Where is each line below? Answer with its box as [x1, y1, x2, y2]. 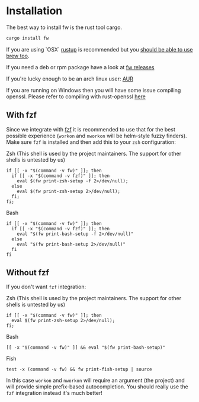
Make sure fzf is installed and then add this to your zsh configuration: [6, 138, 176, 146]
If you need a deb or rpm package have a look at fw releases [6, 63, 155, 70]
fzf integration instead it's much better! [6, 390, 102, 397]
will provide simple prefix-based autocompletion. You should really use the [6, 383, 188, 390]
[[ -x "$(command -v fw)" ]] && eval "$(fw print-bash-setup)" [6, 345, 166, 350]
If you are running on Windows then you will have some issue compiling [6, 86, 181, 94]
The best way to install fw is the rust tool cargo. [6, 24, 123, 31]
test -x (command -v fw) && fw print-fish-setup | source [6, 366, 152, 372]
